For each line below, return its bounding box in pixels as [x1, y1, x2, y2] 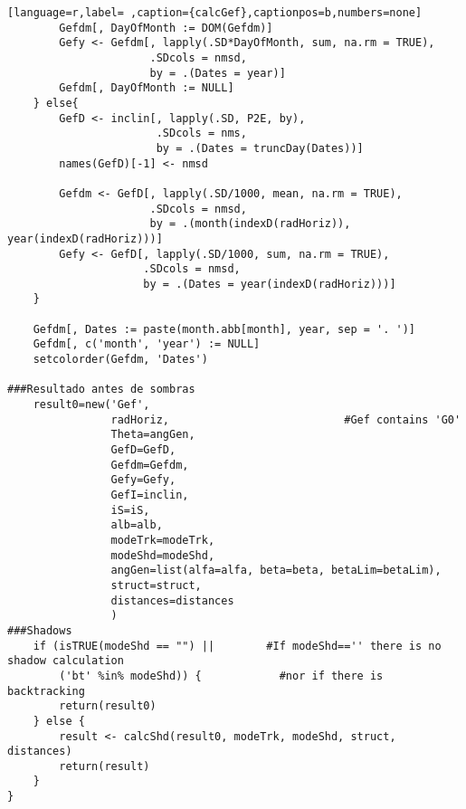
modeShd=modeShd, [110, 548, 215, 562]
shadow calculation [7, 654, 124, 668]
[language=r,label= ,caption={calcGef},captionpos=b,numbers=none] [7, 6, 423, 19]
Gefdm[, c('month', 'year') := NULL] [33, 338, 261, 351]
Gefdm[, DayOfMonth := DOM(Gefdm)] [59, 21, 273, 34]
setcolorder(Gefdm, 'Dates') [33, 353, 208, 366]
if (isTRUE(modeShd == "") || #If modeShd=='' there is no [33, 639, 442, 652]
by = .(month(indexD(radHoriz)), [149, 217, 351, 231]
